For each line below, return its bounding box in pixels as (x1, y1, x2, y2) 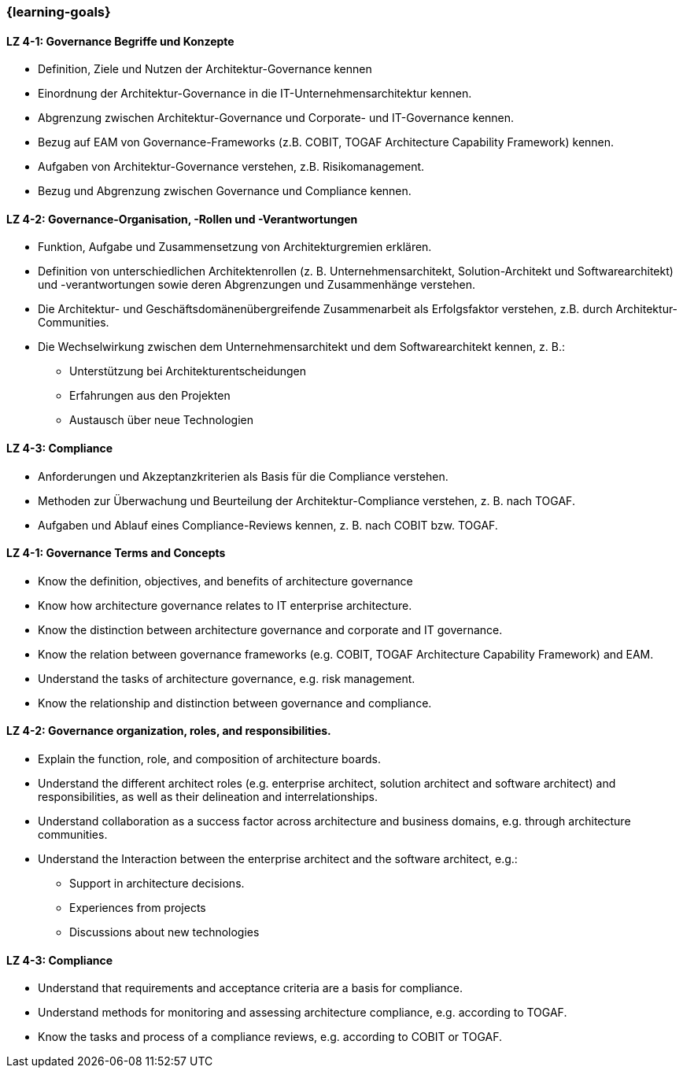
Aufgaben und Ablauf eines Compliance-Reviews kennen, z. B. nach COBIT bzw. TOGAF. (38, 518, 498, 532)
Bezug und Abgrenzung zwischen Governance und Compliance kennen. (38, 184, 412, 198)
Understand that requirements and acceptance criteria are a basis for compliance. (38, 981, 463, 995)
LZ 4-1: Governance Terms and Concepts (6, 546, 226, 560)
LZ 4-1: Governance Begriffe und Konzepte (6, 34, 234, 48)
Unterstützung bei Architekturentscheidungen (69, 364, 307, 378)
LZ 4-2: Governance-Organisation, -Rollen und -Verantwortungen (6, 212, 358, 226)
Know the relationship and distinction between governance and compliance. (38, 696, 432, 710)
